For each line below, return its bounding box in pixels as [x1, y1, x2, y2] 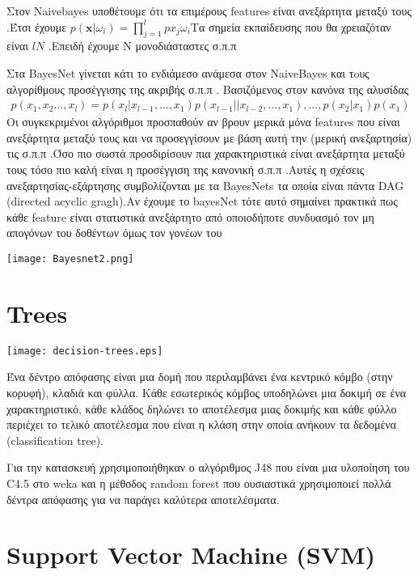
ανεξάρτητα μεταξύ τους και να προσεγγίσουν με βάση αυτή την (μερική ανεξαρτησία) [6, 129, 412, 146]
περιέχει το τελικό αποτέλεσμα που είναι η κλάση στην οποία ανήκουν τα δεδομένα [6, 416, 397, 433]
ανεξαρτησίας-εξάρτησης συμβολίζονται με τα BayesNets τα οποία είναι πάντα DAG [6, 176, 404, 193]
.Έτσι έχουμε [6, 18, 67, 35]
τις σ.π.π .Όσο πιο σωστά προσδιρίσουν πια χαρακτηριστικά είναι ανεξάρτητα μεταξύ [6, 145, 405, 162]
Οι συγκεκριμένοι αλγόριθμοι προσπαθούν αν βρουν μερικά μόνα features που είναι [6, 113, 400, 130]
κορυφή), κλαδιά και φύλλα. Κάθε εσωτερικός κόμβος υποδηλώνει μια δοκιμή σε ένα [6, 383, 407, 400]
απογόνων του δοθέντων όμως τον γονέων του [6, 224, 222, 241]
